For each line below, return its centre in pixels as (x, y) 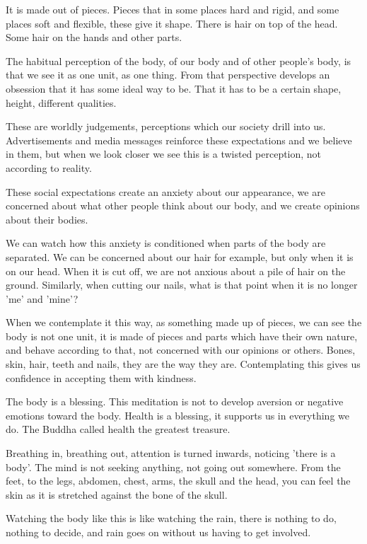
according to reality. (49, 167)
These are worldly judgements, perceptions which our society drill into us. (166, 126)
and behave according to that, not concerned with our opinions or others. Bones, (181, 350)
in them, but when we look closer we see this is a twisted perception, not (164, 154)
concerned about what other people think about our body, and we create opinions (183, 206)
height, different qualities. (61, 102)
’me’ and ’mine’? (42, 298)
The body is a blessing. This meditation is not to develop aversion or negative (175, 401)
